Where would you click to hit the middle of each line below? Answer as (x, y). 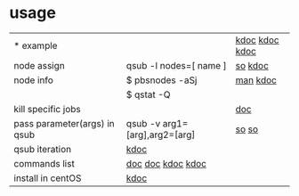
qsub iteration (43, 149)
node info (33, 80)
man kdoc (256, 80)
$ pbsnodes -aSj (162, 80)
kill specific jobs (48, 109)
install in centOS (48, 178)
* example (36, 45)
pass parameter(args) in (64, 123)
